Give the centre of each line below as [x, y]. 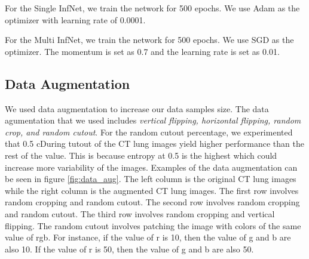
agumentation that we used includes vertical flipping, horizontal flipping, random [153, 120]
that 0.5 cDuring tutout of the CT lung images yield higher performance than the [154, 144]
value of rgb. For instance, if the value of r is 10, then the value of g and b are [148, 237]
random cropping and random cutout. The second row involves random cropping [152, 202]
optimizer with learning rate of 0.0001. [75, 19]
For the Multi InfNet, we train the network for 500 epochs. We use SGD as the [149, 40]
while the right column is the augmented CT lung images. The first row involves [152, 190]
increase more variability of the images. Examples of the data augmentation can [151, 167]
